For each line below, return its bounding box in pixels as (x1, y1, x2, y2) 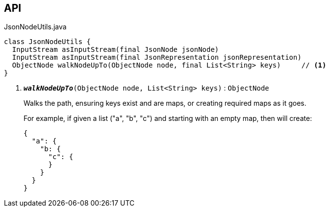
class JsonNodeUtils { (4, 38, 91, 46)
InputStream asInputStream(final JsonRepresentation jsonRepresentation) (12, 53, 302, 62)
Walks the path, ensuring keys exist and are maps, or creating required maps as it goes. (24, 99, 306, 108)
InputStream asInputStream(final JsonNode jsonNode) (12, 46, 219, 54)
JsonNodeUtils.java (4, 23, 67, 31)
